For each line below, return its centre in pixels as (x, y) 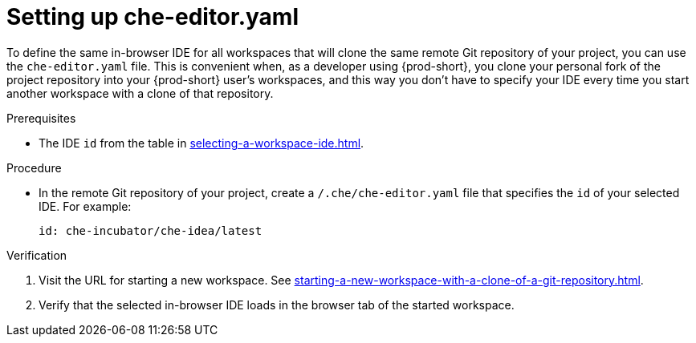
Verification (37, 255)
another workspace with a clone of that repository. (140, 93)
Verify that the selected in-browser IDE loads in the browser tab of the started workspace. (277, 305)
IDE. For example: (85, 206)
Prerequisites (41, 118)
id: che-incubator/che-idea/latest (151, 230)
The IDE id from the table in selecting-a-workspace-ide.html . (201, 143)
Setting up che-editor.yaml (153, 17)
